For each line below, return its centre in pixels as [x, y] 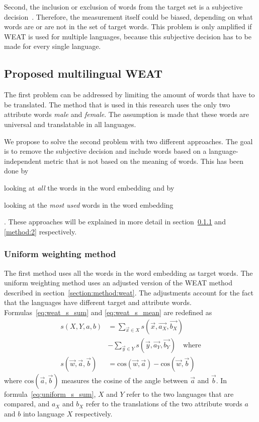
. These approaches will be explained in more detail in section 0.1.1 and [115, 222]
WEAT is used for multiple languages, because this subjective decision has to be [128, 36]
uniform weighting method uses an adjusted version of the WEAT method [118, 283]
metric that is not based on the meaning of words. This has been [144, 161]
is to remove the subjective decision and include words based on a [105, 151]
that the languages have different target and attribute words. [98, 302]
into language [44, 413]
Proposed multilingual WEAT [83, 73]
